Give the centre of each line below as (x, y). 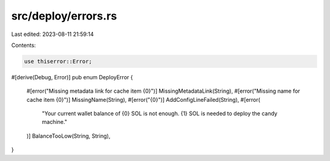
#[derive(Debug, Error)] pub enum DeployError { (72, 77)
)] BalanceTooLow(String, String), (68, 136)
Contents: (24, 45)
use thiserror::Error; (58, 61)
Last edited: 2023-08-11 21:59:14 (53, 34)
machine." (54, 122)
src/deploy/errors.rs (64, 16)
